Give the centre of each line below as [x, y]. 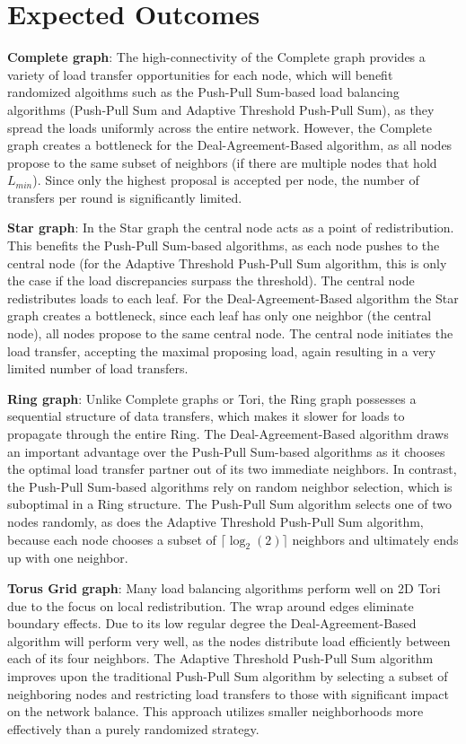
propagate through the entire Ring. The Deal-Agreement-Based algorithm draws [228, 433]
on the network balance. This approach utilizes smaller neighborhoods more [215, 711]
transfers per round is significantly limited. [125, 197]
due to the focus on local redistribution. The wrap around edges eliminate [211, 605]
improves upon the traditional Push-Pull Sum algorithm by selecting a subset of [228, 675]
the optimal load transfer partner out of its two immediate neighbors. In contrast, [232, 469]
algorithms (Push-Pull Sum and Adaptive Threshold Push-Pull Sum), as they [221, 109]
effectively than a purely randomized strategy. [133, 728]
